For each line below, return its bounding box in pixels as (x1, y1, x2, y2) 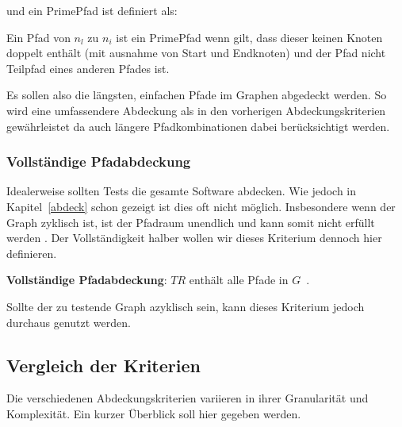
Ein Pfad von (6, 29, 71, 45)
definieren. (6, 244, 57, 261)
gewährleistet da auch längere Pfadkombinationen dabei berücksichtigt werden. (6, 117, 390, 134)
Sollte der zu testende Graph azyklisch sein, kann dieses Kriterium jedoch (6, 298, 365, 314)
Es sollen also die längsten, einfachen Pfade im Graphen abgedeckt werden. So (6, 87, 387, 103)
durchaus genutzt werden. (6, 314, 131, 330)
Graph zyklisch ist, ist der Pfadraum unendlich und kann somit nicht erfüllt (6, 213, 375, 230)
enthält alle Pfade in (189, 271, 289, 288)
